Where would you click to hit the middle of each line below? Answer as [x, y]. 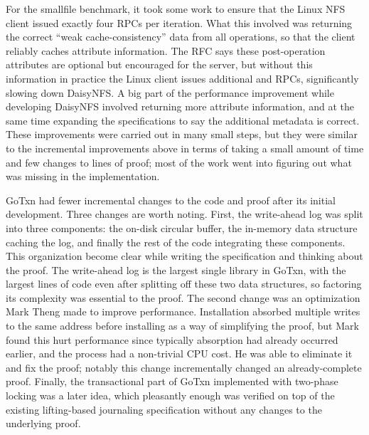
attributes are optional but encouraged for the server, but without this [159, 64]
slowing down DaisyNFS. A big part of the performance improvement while [170, 92]
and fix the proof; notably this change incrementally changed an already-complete [184, 367]
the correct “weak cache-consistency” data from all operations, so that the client [181, 37]
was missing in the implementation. [83, 176]
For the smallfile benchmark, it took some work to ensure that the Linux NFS [176, 9]
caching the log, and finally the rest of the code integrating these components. [176, 242]
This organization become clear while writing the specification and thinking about [184, 256]
